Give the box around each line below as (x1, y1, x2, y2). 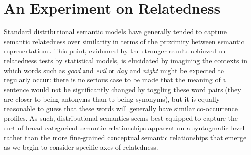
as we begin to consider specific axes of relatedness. (4, 142, 158, 152)
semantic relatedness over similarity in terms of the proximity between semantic (4, 36, 244, 46)
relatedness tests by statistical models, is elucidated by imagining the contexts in (4, 55, 247, 65)
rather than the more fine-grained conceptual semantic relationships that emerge (4, 132, 247, 142)
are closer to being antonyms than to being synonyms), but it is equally (4, 94, 220, 104)
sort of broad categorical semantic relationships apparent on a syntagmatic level (4, 123, 245, 133)
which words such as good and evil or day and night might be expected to (4, 65, 224, 75)
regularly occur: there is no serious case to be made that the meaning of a (4, 75, 226, 85)
